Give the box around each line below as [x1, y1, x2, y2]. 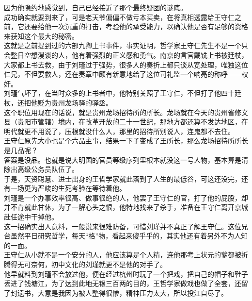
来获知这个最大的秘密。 [4, 31, 79, 41]
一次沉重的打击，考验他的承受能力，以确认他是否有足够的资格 [51, 21, 248, 32]
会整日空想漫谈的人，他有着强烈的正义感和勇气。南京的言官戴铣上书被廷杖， [4, 50, 248, 60]
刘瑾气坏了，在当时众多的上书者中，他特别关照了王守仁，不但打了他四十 [4, 88, 235, 98]
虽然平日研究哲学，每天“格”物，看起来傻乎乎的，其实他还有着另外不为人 [10, 231, 241, 241]
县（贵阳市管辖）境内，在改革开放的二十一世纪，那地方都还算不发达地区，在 [4, 117, 248, 127]
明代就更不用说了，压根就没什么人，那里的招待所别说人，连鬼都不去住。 [4, 126, 235, 136]
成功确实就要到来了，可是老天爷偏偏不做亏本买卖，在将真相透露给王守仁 [4, 12, 235, 22]
